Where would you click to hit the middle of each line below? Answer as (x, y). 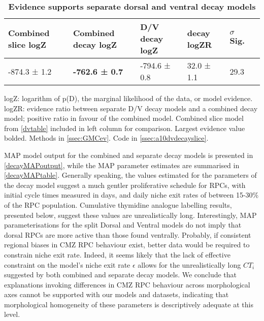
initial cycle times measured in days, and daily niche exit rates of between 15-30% (131, 195)
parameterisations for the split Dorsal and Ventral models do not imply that (123, 225)
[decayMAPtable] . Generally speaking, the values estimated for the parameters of (130, 175)
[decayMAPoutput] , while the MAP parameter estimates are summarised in (122, 165)
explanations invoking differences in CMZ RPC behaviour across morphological (127, 284)
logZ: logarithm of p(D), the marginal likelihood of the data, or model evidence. (128, 98)
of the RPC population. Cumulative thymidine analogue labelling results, (118, 204)
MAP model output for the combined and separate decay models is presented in (129, 155)
